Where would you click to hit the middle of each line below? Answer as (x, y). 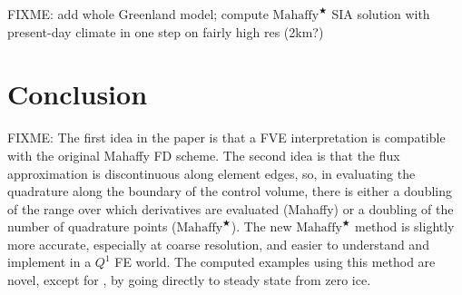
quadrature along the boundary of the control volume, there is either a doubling (230, 191)
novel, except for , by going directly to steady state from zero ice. (189, 280)
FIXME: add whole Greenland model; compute (138, 14)
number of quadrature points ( (92, 226)
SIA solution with (381, 14)
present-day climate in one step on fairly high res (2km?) (166, 31)
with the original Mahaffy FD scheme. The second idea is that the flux (204, 155)
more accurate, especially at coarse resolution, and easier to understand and (218, 244)
